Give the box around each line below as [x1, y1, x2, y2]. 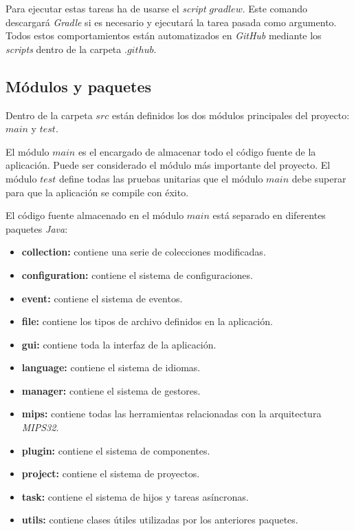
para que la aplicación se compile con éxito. [5, 185, 189, 199]
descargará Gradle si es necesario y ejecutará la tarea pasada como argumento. [5, 14, 337, 29]
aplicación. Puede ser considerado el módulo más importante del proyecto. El [5, 158, 331, 172]
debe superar [291, 171, 346, 185]
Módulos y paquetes [5, 75, 152, 96]
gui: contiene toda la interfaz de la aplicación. [21, 337, 217, 351]
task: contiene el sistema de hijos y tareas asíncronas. [21, 489, 249, 503]
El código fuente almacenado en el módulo [5, 208, 184, 222]
